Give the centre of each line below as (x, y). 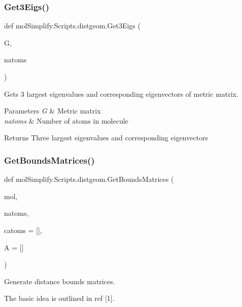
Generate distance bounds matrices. (60, 281)
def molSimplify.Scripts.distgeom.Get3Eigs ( (72, 26)
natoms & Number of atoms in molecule (66, 120)
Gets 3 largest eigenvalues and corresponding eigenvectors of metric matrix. (121, 93)
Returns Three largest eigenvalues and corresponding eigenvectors (106, 138)
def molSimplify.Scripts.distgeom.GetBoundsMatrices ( (89, 179)
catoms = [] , (23, 230)
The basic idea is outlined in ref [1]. (59, 298)
